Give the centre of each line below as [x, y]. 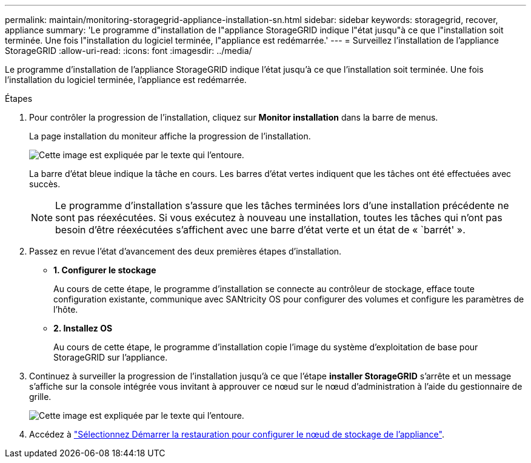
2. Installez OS [83, 328]
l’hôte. [66, 309]
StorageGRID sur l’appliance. [111, 357]
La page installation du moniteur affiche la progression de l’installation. [170, 136]
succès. [45, 184]
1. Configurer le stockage [105, 270]
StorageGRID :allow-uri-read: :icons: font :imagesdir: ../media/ [129, 51]
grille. [40, 397]
